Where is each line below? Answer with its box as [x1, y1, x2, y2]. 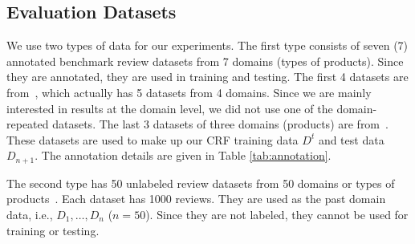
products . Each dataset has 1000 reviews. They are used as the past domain [6, 190, 386, 207]
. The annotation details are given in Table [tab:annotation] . [35, 147, 332, 164]
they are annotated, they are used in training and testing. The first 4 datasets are [6, 68, 409, 85]
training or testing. [6, 222, 100, 238]
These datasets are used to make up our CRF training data [6, 131, 299, 148]
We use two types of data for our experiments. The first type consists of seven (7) [6, 37, 409, 54]
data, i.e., [6, 206, 53, 222]
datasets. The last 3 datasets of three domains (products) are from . [52, 116, 389, 132]
